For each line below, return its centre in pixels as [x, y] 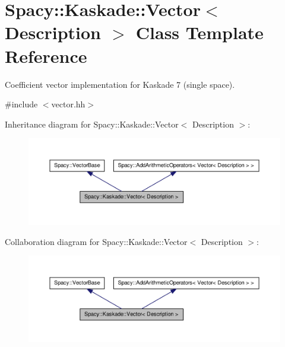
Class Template [199, 32]
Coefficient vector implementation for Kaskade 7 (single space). [120, 84]
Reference [46, 55]
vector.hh [68, 104]
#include [21, 104]
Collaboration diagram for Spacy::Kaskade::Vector [96, 241]
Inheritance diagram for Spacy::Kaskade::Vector [92, 124]
